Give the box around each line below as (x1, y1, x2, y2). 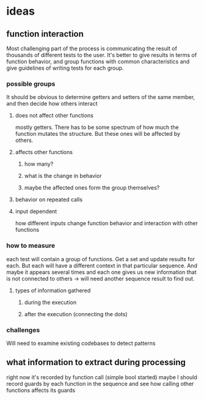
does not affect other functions (15, 112, 93, 119)
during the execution (24, 298, 77, 306)
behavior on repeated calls (15, 196, 83, 203)
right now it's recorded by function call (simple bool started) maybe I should (6, 373, 197, 380)
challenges (6, 325, 40, 334)
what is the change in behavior (24, 172, 102, 180)
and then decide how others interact (6, 100, 98, 108)
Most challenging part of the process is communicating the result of (6, 45, 177, 52)
